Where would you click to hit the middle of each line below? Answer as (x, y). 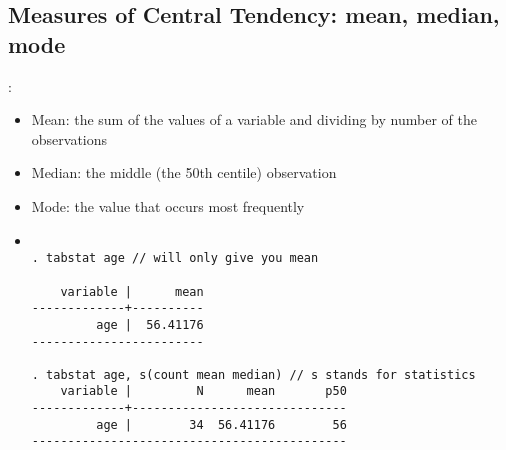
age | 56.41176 (150, 324)
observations (69, 138)
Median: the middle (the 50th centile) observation (184, 172)
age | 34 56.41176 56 (221, 424)
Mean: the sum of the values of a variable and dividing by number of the (254, 119)
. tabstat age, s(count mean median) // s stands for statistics (253, 374)
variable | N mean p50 (203, 391)
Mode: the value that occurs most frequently (168, 205)
